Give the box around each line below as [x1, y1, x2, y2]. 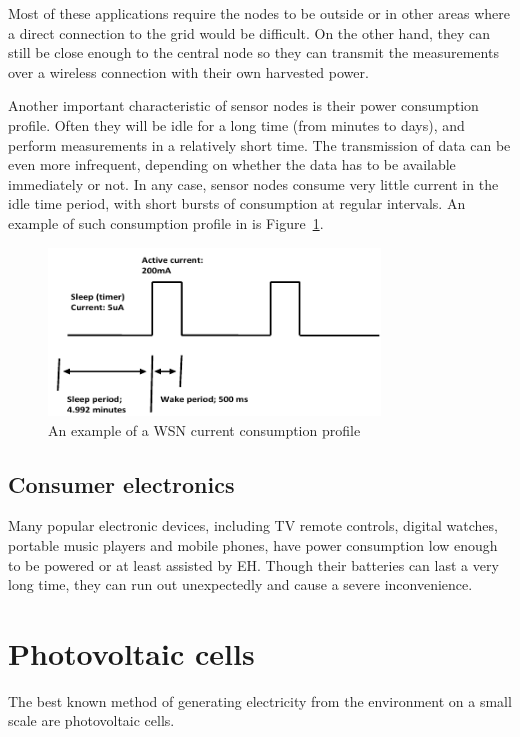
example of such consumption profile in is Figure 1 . [8, 212, 324, 233]
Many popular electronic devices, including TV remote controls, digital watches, [8, 515, 498, 536]
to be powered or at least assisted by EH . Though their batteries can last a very [8, 554, 499, 575]
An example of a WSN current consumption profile [48, 419, 361, 440]
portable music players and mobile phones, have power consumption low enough [8, 534, 498, 555]
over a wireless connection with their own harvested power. [8, 61, 369, 82]
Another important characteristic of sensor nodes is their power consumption [8, 95, 479, 116]
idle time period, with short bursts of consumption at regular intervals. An [8, 193, 466, 214]
